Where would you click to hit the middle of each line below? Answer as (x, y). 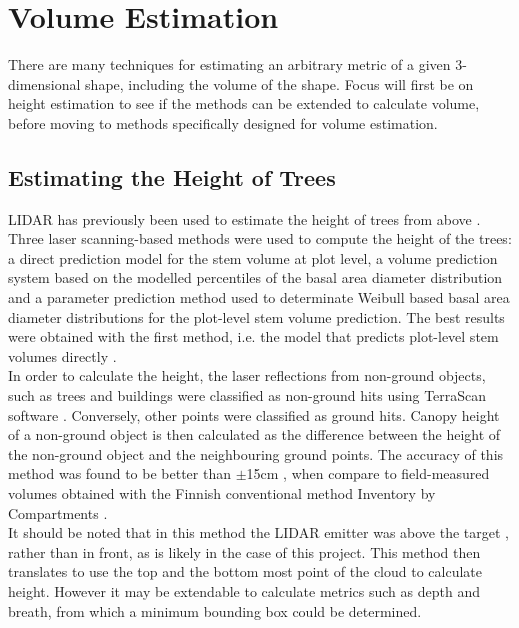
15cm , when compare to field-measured (368, 473)
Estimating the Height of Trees (172, 176)
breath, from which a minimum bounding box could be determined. (215, 610)
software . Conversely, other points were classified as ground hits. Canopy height (254, 414)
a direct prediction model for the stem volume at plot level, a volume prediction (253, 257)
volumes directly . (62, 355)
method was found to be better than (119, 473)
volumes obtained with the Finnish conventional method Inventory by (222, 493)
